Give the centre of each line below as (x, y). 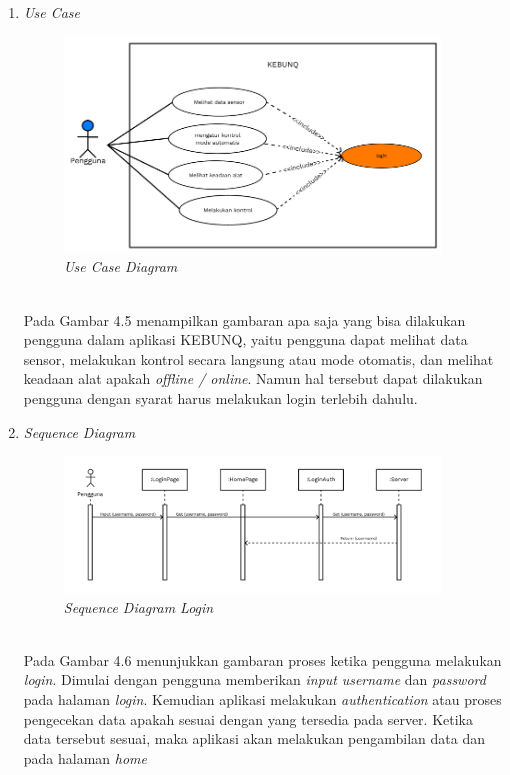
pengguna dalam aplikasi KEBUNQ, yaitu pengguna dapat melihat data (245, 339)
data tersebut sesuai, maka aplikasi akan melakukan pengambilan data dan (254, 738)
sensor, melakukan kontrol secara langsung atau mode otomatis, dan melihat (258, 358)
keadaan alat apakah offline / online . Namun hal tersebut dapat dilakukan (253, 378)
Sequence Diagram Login (138, 606)
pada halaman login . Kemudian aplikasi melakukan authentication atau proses (262, 698)
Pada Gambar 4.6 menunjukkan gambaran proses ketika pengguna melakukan (262, 659)
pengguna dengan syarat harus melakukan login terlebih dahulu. (220, 397)
